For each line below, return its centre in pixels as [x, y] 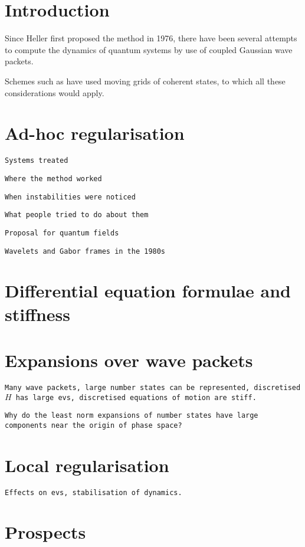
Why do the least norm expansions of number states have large [132, 416]
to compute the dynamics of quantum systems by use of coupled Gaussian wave [149, 49]
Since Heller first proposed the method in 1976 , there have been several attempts [151, 38]
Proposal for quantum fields [62, 233]
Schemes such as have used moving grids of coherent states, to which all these [145, 81]
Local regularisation [87, 465]
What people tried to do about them [77, 215]
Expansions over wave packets [129, 360]
